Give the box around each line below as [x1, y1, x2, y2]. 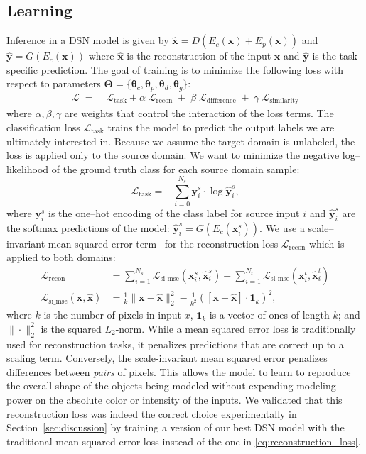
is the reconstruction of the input [127, 48, 271, 63]
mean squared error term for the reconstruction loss [48, 236, 279, 250]
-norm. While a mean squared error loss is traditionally [115, 321, 356, 336]
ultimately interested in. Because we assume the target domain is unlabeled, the [6, 133, 355, 148]
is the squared [41, 321, 102, 336]
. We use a [259, 220, 305, 235]
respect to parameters [6, 76, 101, 91]
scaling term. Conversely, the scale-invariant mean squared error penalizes [6, 350, 328, 365]
